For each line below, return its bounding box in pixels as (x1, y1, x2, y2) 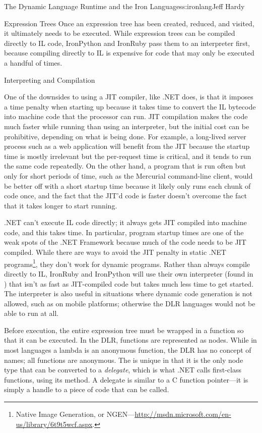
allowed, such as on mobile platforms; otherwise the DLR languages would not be (4, 298, 255, 308)
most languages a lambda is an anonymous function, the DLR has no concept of (4, 345, 251, 355)
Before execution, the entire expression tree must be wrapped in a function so (4, 324, 244, 335)
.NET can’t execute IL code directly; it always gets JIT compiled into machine (4, 217, 247, 228)
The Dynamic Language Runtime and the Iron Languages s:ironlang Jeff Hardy (4, 1, 245, 11)
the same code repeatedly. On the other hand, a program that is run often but (4, 160, 246, 171)
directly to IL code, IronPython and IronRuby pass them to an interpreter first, (4, 37, 250, 48)
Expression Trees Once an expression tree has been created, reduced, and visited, (4, 18, 254, 28)
